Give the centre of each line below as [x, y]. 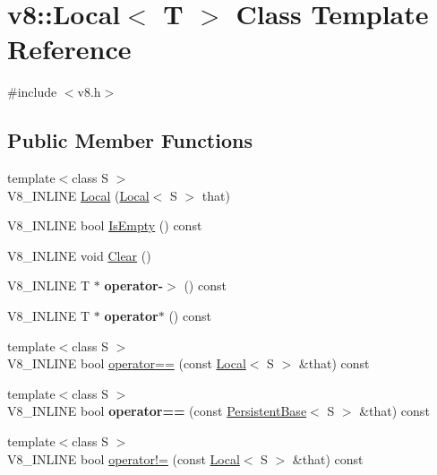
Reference [69, 49]
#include [32, 92]
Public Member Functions [130, 140]
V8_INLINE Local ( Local [78, 195]
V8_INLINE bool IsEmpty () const [105, 225]
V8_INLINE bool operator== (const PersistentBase [157, 411]
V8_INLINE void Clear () [79, 255]
